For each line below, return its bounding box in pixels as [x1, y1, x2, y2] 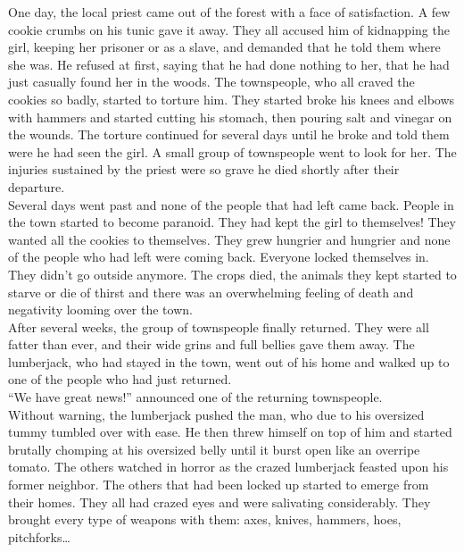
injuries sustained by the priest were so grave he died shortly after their [8, 160, 400, 179]
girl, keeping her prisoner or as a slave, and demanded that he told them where [8, 38, 441, 56]
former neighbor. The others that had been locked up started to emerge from [8, 475, 429, 494]
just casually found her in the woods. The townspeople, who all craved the [8, 72, 415, 91]
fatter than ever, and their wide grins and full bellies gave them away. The [8, 335, 415, 354]
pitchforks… [8, 527, 70, 546]
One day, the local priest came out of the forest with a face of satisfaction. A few [8, 3, 451, 21]
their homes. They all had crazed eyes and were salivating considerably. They [8, 492, 431, 511]
